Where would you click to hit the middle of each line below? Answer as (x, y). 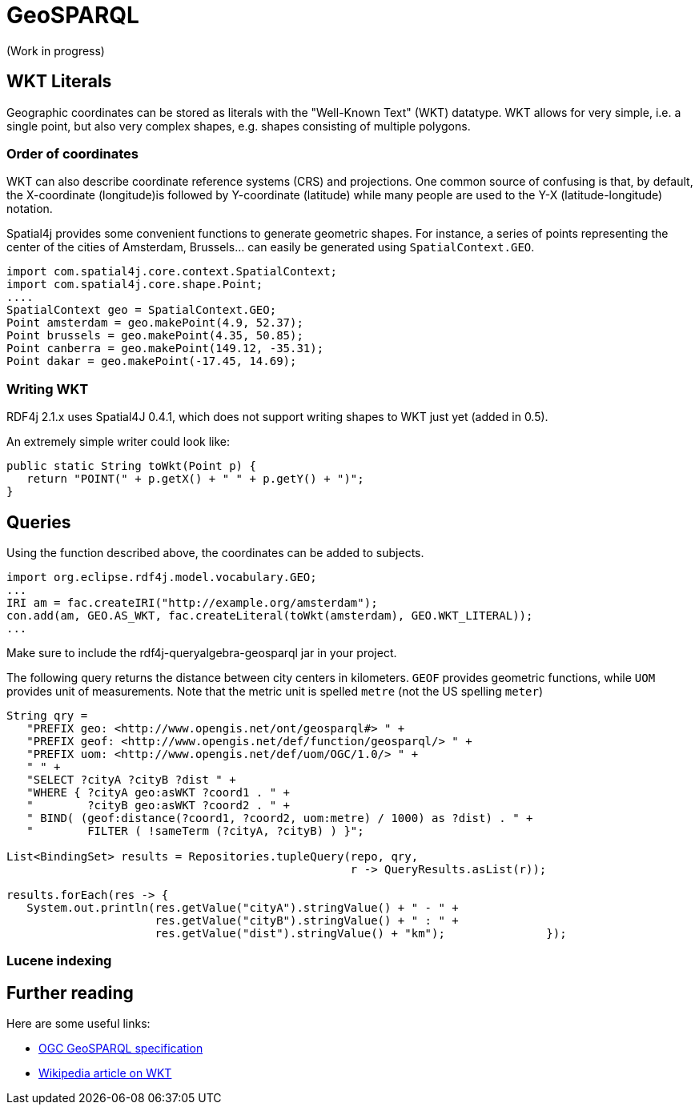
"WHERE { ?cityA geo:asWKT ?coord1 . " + (159, 792)
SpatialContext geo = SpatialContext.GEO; (142, 310)
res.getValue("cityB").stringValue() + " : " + (307, 920)
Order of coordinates (72, 153)
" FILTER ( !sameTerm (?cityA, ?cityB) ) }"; (195, 830)
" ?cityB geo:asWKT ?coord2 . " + (159, 805)
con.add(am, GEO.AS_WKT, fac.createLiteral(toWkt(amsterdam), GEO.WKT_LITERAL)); (270, 615)
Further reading (70, 993)
